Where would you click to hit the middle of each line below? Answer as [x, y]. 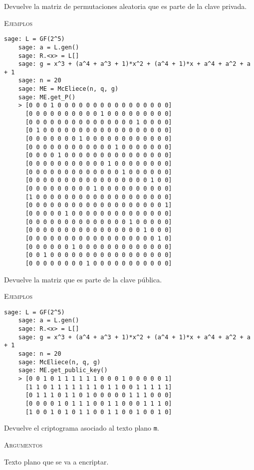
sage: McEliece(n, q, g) [59, 362]
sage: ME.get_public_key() [63, 370]
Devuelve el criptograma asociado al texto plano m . [82, 428]
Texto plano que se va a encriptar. [56, 461]
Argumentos [23, 444]
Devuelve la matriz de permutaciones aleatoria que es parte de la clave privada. [126, 6]
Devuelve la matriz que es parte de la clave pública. [83, 279]
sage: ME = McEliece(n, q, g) [68, 89]
